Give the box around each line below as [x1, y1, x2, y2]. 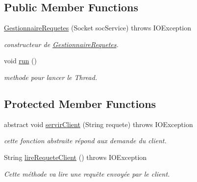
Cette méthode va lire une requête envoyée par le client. [4, 168, 170, 179]
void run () [4, 55, 37, 66]
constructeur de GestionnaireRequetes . [4, 39, 119, 49]
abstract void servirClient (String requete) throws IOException [4, 119, 193, 129]
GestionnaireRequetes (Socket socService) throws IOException [4, 23, 192, 33]
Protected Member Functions [4, 96, 156, 111]
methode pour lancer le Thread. [4, 72, 98, 82]
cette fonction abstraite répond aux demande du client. [4, 135, 167, 146]
